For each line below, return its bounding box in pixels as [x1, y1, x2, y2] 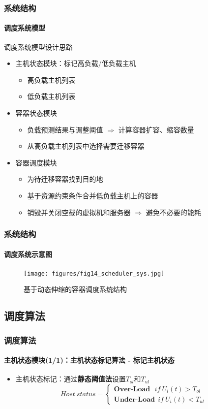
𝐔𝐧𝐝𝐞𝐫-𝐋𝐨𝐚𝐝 [114, 396, 155, 403]
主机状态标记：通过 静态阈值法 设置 [15, 374, 126, 384]
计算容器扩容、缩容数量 [118, 124, 194, 134]
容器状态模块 [15, 108, 57, 118]
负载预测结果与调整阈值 [27, 124, 103, 134]
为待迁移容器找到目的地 [27, 174, 103, 184]
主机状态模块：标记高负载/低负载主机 [15, 58, 136, 68]
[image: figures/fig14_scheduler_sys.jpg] [24, 270, 165, 277]
